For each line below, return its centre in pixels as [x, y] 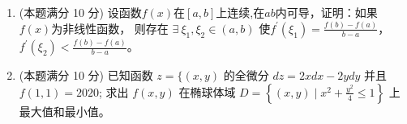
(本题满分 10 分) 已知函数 [86, 75]
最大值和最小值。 [64, 111]
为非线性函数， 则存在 [110, 28]
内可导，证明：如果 [326, 12]
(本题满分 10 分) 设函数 [80, 12]
